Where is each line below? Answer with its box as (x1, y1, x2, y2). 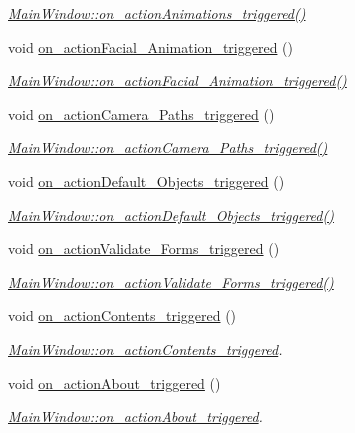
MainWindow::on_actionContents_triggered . (8, 338, 283, 359)
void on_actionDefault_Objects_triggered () (8, 170, 285, 191)
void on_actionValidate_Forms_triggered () (8, 238, 280, 259)
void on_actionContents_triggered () (8, 305, 237, 326)
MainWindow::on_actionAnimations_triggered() (8, 3, 306, 23)
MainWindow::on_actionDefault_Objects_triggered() (8, 204, 334, 225)
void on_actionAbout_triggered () (8, 372, 221, 393)
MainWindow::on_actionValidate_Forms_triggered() (8, 271, 334, 292)
